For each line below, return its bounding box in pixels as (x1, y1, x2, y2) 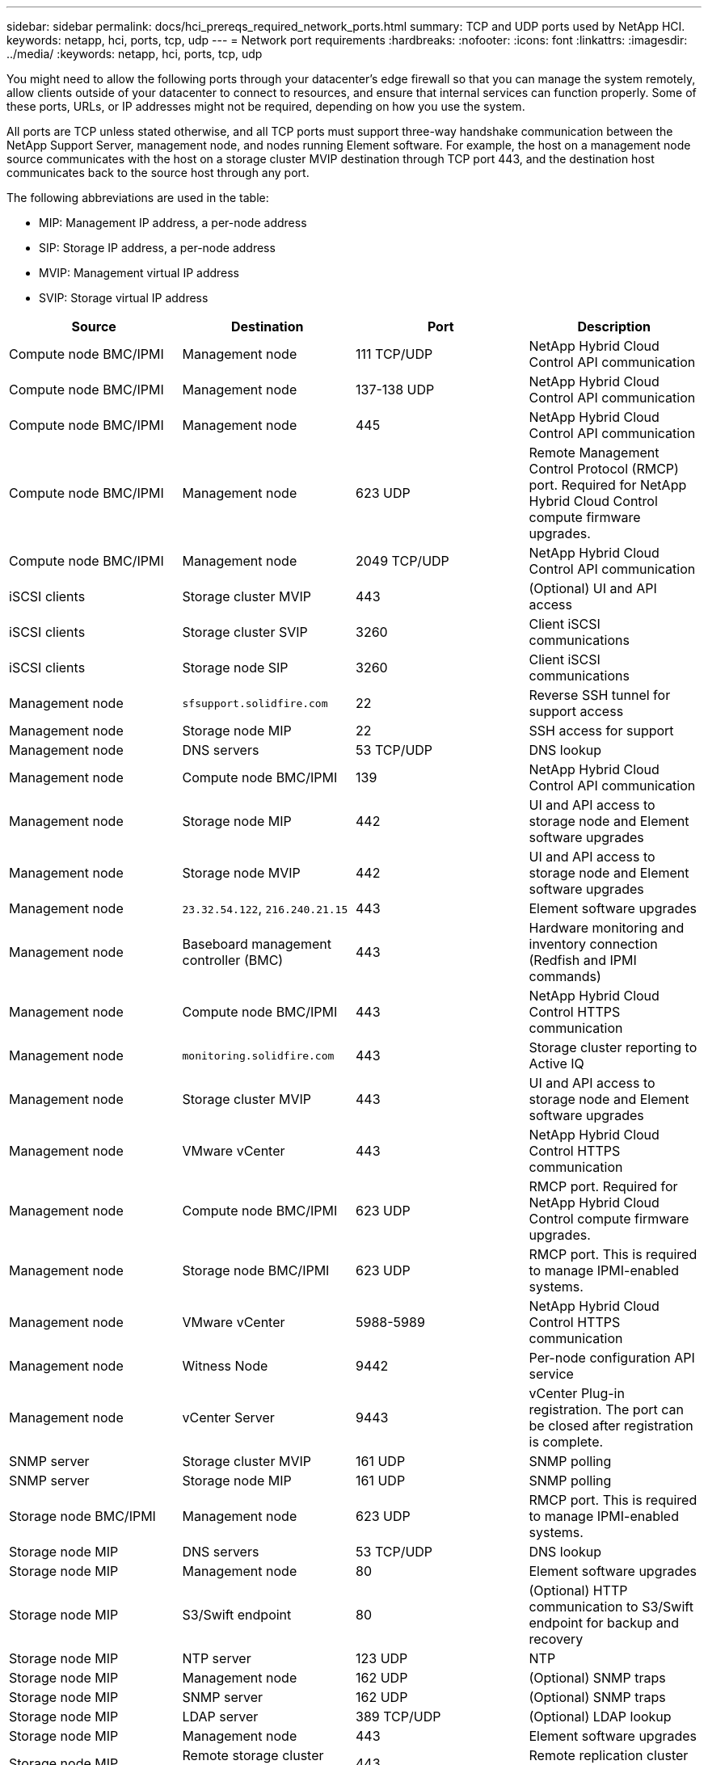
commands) (529, 968, 601, 984)
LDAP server (182, 1708, 259, 1725)
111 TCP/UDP (356, 346, 433, 362)
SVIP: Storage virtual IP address (39, 291, 209, 305)
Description (577, 318, 651, 335)
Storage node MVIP (182, 865, 301, 881)
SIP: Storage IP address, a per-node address (39, 241, 276, 255)
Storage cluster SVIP (182, 624, 308, 640)
